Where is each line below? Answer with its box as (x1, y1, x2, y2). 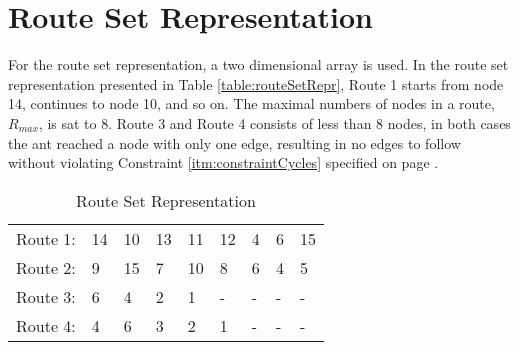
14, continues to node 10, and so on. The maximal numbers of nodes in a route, (8, 93, 495, 114)
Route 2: (16, 255, 76, 279)
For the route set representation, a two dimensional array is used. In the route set (8, 54, 509, 75)
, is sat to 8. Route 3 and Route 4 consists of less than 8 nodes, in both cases (38, 112, 511, 133)
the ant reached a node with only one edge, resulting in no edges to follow (8, 132, 461, 153)
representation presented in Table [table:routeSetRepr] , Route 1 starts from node (8, 73, 504, 94)
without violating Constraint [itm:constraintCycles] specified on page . (8, 152, 439, 173)
